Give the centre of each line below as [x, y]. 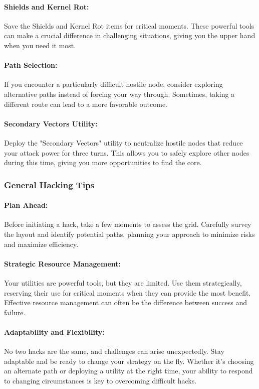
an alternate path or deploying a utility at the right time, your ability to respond [128, 371]
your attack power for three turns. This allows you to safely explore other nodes [127, 152]
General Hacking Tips [49, 184]
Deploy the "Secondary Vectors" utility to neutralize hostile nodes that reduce [123, 142]
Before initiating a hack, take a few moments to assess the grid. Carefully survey [128, 224]
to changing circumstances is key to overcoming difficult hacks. [100, 380]
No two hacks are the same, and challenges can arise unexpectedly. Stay [114, 351]
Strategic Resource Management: [63, 263]
